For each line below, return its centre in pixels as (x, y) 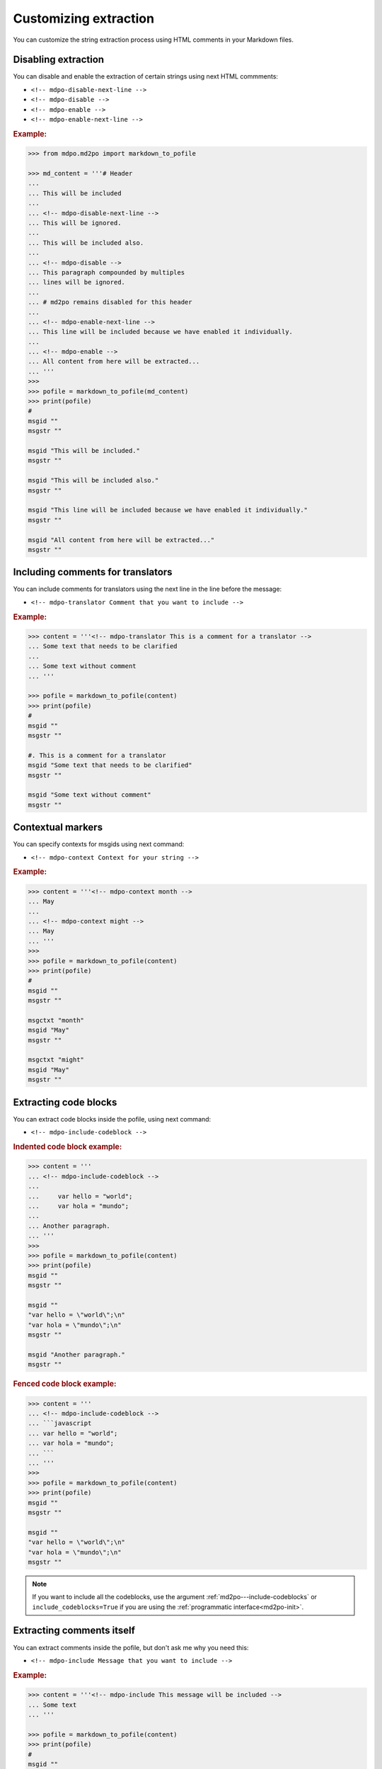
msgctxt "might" (56, 1060)
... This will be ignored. (75, 223)
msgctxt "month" (56, 1020)
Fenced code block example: (65, 1384)
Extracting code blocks (65, 1102)
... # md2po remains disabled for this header (110, 302)
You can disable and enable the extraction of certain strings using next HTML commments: (146, 76)
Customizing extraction (84, 18)
